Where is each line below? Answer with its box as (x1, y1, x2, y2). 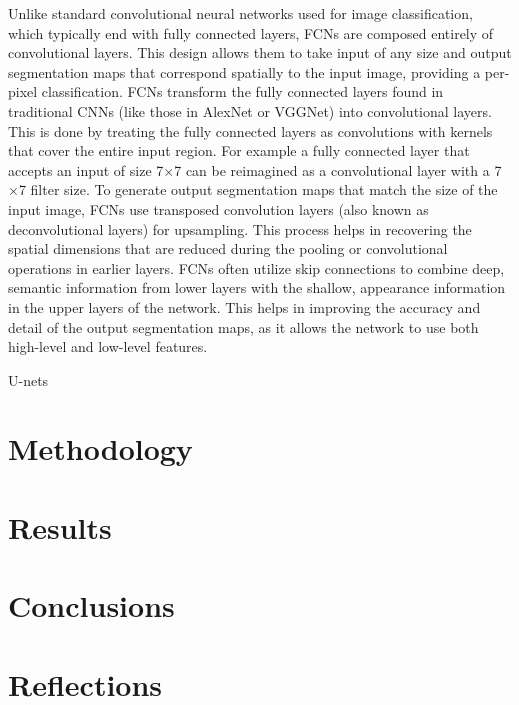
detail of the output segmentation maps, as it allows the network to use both (8, 316, 479, 337)
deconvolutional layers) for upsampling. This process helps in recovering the (8, 218, 472, 239)
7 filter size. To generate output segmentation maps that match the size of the (18, 179, 498, 200)
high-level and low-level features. (8, 336, 208, 357)
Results (8, 506, 112, 547)
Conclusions (8, 585, 175, 626)
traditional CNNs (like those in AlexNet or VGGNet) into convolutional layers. (8, 100, 492, 121)
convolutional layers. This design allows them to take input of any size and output (8, 42, 512, 63)
